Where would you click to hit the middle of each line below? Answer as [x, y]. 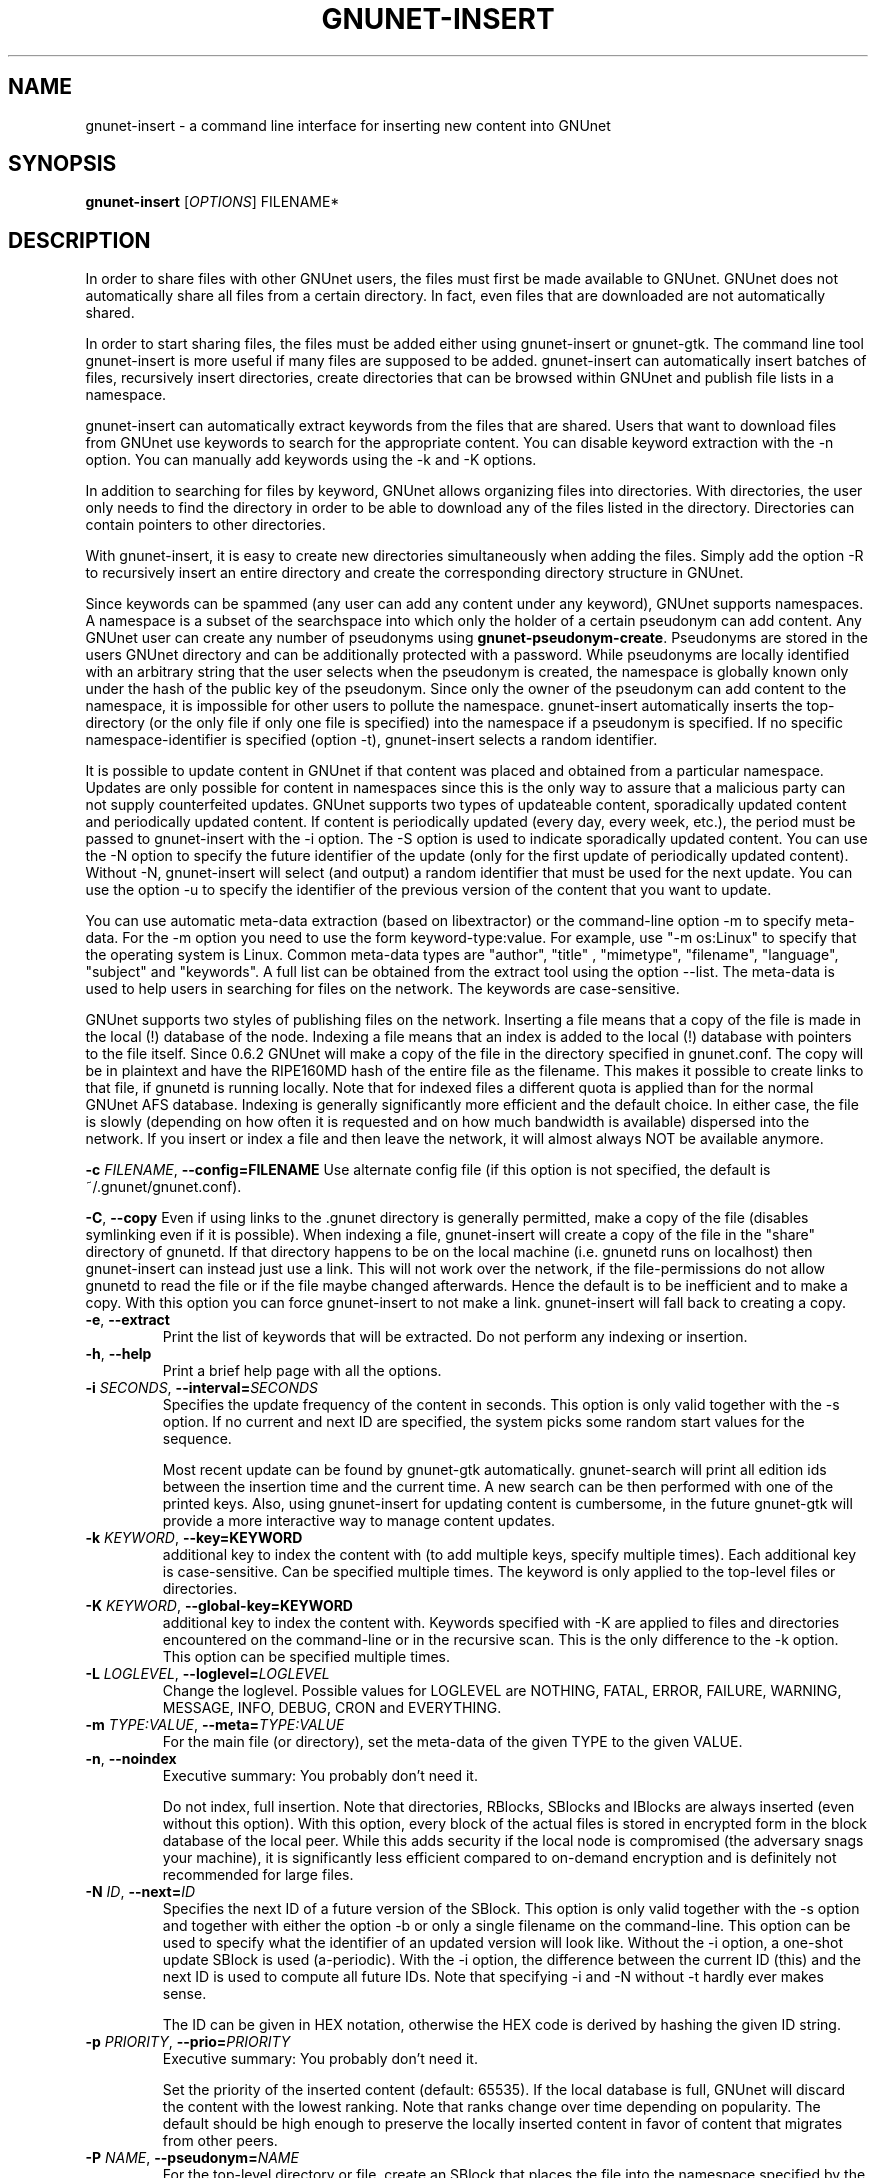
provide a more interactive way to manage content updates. [359, 1521]
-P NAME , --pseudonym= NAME [192, 2158]
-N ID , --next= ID [140, 1892]
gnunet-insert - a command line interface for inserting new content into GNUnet [348, 125]
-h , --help [118, 1354]
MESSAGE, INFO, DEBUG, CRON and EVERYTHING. [332, 1708]
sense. [184, 1994]
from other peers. [220, 2141]
